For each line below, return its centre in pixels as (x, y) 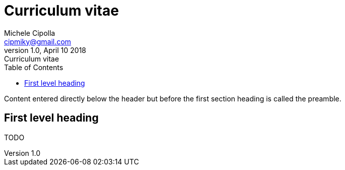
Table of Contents (34, 67)
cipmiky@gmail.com (38, 41)
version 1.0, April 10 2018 (45, 50)
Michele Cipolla (30, 33)
